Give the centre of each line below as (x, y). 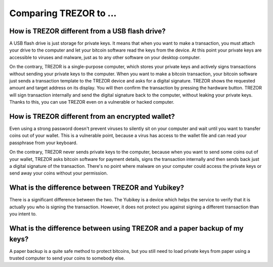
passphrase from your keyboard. (43, 143)
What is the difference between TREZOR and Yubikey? (97, 188)
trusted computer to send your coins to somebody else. (67, 258)
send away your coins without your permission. (59, 173)
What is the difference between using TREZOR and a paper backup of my (126, 228)
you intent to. (23, 214)
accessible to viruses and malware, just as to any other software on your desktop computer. (105, 57)
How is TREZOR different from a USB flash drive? (88, 31)
